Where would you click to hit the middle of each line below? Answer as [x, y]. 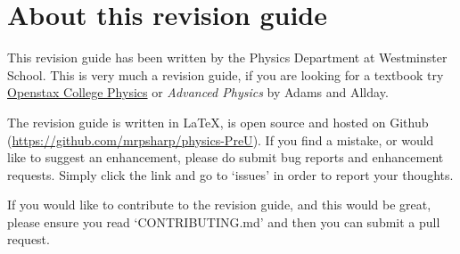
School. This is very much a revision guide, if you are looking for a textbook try [226, 74]
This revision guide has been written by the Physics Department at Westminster [227, 57]
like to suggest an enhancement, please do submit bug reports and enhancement [226, 157]
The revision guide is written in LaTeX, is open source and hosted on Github [218, 122]
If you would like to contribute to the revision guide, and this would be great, [219, 205]
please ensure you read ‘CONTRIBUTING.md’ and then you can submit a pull [224, 221]
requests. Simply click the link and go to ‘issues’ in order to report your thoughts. [230, 174]
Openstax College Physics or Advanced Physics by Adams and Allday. [198, 92]
